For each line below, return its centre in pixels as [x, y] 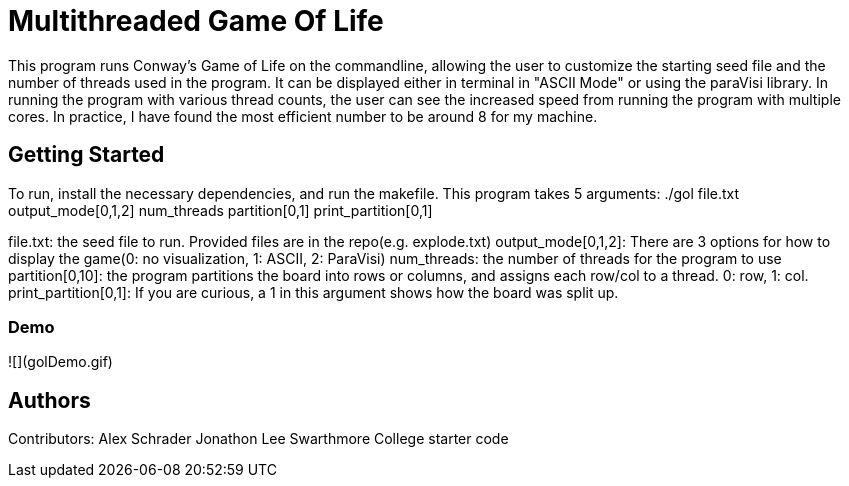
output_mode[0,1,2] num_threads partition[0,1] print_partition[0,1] [220, 210]
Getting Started [86, 155]
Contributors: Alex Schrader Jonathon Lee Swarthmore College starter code [258, 439]
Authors [49, 400]
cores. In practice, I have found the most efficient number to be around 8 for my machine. [303, 116]
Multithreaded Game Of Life [196, 21]
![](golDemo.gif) [60, 362]
